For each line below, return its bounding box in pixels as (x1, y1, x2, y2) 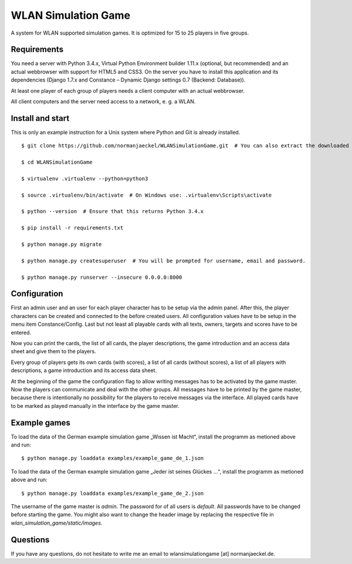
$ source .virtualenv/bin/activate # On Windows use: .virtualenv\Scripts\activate (21, 191, 272, 198)
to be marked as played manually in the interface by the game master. (11, 402, 180, 409)
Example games (11, 417, 70, 428)
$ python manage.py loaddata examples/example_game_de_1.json (21, 455, 204, 462)
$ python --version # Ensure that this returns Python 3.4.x (21, 208, 204, 215)
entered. (11, 329, 32, 336)
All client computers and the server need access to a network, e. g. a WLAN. (11, 98, 196, 105)
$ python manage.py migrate (21, 241, 102, 248)
